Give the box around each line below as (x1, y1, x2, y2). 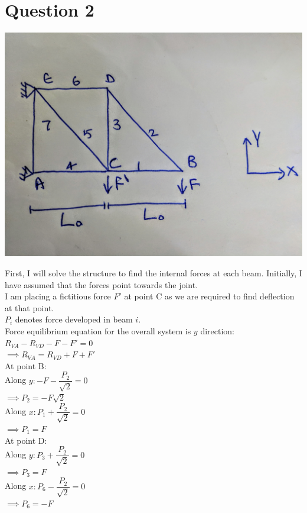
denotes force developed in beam (15, 313, 133, 325)
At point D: (5, 434, 47, 446)
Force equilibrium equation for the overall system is (5, 325, 191, 337)
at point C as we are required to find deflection (124, 290, 295, 302)
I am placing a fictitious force (5, 290, 111, 302)
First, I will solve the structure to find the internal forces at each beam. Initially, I (5, 267, 302, 279)
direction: (200, 325, 235, 337)
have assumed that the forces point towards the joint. (5, 278, 198, 291)
